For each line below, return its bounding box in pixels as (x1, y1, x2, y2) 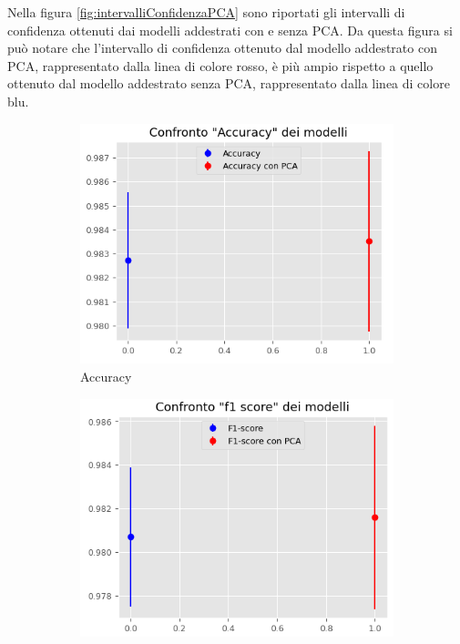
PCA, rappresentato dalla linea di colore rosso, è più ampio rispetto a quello (7, 56, 434, 75)
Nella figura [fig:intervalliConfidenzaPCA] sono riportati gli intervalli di (7, 3, 405, 21)
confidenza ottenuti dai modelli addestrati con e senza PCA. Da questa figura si (7, 20, 453, 39)
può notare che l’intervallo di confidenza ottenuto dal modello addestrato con (7, 38, 437, 57)
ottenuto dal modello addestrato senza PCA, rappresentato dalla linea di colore (7, 74, 450, 93)
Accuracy (80, 366, 132, 385)
